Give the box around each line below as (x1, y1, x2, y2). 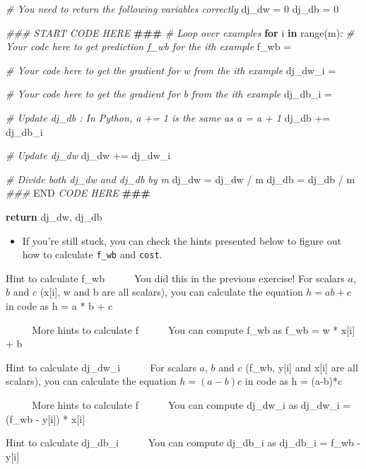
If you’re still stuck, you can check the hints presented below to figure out (22, 233, 341, 248)
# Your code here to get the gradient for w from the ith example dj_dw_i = (6, 62, 336, 77)
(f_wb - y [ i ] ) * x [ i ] (6, 411, 85, 426)
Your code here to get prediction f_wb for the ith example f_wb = (6, 39, 292, 54)
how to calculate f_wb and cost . (22, 247, 163, 262)
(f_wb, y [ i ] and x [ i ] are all (245, 359, 358, 374)
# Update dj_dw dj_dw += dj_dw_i (6, 148, 171, 163)
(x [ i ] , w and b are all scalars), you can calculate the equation (40, 284, 303, 299)
